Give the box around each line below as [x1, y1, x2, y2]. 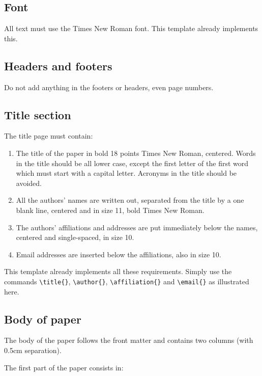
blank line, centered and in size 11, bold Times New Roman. [16, 204, 205, 215]
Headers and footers [4, 58, 112, 73]
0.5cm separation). [4, 344, 62, 355]
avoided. [16, 177, 42, 188]
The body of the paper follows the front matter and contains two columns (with [4, 335, 253, 345]
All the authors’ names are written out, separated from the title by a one [16, 195, 244, 205]
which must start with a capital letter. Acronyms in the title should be [16, 168, 237, 178]
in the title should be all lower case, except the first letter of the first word [16, 157, 249, 168]
